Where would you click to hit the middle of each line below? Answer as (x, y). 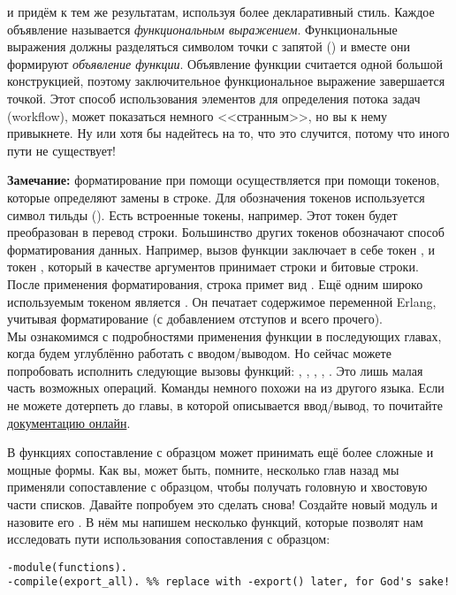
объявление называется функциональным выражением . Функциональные (202, 29)
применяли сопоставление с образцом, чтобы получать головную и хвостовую (217, 487)
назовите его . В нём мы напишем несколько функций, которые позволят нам (215, 521)
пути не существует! (62, 150)
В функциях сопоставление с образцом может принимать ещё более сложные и (220, 452)
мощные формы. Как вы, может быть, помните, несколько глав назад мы (203, 469)
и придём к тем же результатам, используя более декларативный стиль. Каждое (221, 11)
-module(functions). (68, 567)
